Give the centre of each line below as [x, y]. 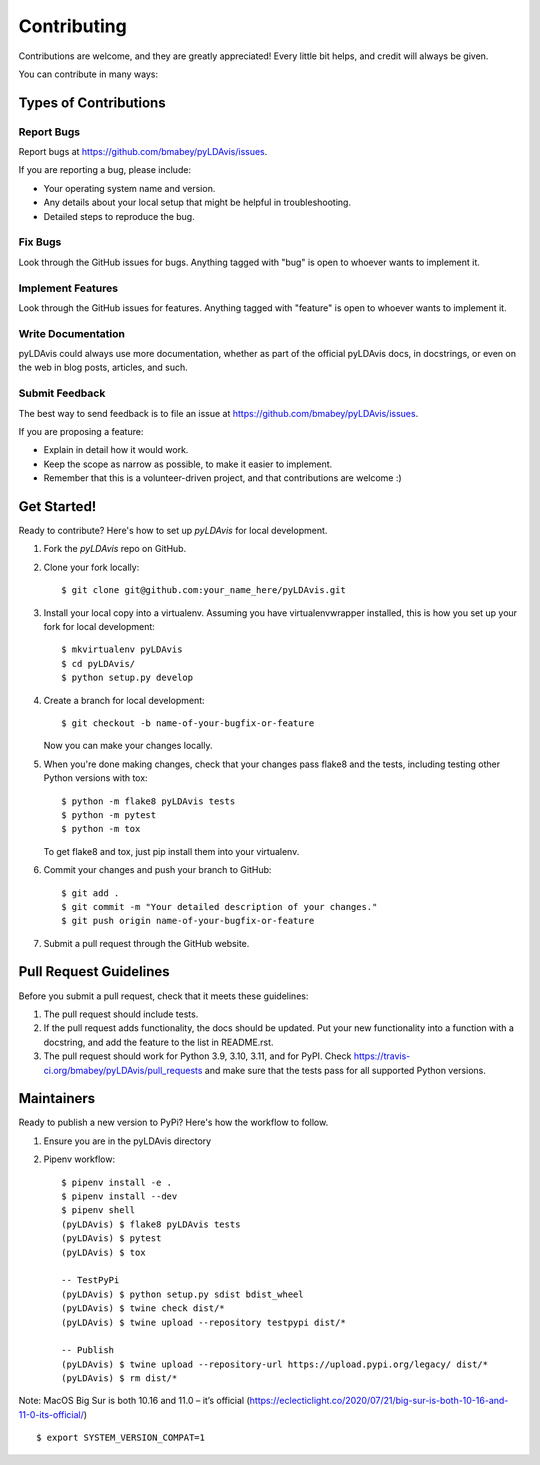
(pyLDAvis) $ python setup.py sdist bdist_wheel [182, 1294]
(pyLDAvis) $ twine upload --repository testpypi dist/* [204, 1322]
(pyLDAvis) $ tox [103, 1252]
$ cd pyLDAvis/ [98, 663]
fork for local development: [99, 627]
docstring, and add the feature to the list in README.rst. [158, 1042]
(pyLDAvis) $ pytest [111, 1238]
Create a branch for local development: [124, 700]
